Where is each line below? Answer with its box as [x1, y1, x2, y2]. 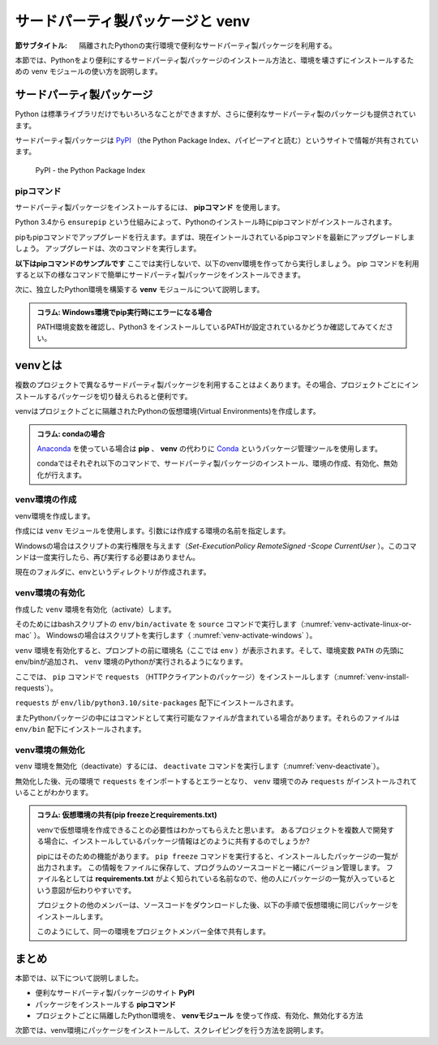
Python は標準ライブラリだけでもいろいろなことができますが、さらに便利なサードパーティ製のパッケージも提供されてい [15, 110, 417, 119]
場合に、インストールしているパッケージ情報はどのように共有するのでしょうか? [43, 836, 310, 846]
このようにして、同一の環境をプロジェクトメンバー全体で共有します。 [36, 926, 271, 936]
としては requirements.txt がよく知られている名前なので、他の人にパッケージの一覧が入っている [65, 874, 389, 884]
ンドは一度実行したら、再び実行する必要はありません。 [15, 553, 200, 562]
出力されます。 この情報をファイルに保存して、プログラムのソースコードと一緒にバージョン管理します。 [36, 862, 384, 872]
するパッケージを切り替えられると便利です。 [43, 391, 192, 401]
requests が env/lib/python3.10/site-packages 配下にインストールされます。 [15, 698, 298, 707]
